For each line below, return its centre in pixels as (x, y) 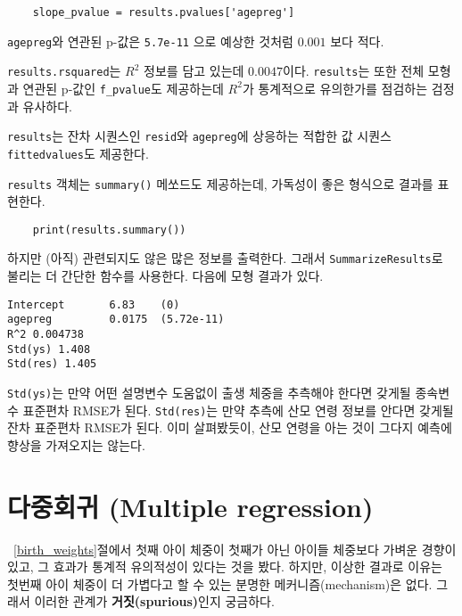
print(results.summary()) (109, 230)
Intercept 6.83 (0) (94, 304)
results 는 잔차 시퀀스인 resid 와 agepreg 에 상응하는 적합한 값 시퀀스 (199, 136)
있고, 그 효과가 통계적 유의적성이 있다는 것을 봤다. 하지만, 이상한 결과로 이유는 (225, 567)
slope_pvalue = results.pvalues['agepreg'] (164, 12)
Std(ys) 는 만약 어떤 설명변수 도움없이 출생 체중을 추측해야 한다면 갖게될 (209, 392)
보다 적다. (357, 41)
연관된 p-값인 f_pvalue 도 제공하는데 (123, 88)
